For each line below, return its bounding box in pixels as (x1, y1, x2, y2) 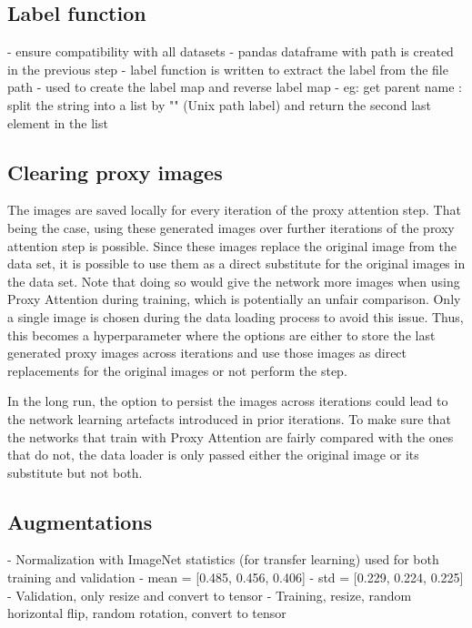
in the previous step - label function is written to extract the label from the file (7, 59, 448, 78)
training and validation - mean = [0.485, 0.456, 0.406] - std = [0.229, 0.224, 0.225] (7, 568, 464, 587)
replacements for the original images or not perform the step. (7, 360, 347, 380)
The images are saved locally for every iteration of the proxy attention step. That (7, 200, 461, 219)
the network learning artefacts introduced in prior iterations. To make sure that (7, 409, 451, 428)
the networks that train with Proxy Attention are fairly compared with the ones (7, 427, 454, 446)
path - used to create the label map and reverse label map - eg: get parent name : (7, 77, 462, 96)
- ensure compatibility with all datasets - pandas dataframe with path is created (7, 42, 454, 61)
